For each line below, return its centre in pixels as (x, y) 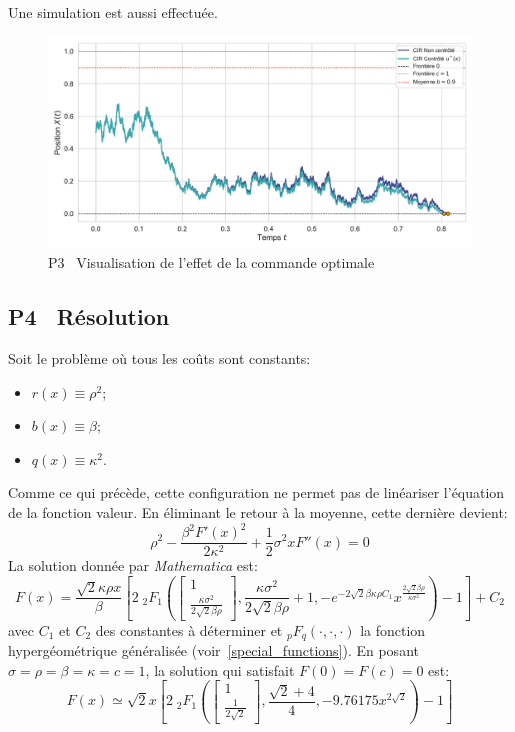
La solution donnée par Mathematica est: (133, 565)
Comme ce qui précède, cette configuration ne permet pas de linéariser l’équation (256, 492)
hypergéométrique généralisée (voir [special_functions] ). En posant (213, 650)
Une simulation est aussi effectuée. (113, 12)
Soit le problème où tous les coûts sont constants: (159, 357)
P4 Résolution (89, 316)
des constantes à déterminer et (189, 629)
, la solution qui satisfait (220, 669)
